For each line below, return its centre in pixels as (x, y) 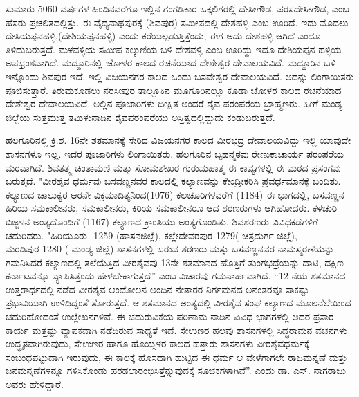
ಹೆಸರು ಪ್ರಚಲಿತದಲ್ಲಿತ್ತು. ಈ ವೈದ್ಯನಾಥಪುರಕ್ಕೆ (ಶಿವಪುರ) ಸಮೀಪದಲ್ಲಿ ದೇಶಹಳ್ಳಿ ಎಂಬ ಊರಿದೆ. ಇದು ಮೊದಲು (177, 22)
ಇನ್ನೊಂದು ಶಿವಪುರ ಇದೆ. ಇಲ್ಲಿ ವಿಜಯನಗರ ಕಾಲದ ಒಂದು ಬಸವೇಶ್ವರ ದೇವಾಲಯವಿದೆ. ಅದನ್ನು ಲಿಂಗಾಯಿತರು (180, 76)
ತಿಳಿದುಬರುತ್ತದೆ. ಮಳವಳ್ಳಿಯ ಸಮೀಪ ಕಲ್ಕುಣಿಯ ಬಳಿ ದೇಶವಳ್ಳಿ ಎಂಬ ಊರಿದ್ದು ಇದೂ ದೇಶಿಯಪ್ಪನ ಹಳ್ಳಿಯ (174, 49)
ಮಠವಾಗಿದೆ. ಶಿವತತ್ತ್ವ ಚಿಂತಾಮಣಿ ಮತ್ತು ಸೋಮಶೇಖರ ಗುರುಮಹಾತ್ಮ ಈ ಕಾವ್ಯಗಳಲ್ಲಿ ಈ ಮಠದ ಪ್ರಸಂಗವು (173, 167)
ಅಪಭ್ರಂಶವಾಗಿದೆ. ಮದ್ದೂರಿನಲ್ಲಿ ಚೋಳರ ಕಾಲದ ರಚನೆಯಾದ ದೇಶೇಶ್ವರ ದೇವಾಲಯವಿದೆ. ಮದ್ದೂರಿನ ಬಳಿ (171, 63)
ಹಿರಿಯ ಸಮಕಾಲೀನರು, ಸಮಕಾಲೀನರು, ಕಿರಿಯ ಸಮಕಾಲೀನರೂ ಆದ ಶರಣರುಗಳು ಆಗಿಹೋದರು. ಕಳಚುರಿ (172, 208)
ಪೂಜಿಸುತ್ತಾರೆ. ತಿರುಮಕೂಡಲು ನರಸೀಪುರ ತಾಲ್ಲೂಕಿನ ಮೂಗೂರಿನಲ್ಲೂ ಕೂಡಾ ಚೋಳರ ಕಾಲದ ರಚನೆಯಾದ (174, 90)
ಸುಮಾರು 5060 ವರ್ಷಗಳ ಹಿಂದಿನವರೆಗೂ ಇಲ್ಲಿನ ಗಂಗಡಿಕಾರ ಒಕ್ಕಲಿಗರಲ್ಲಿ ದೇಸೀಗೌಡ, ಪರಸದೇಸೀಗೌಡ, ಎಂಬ (177, 8)
